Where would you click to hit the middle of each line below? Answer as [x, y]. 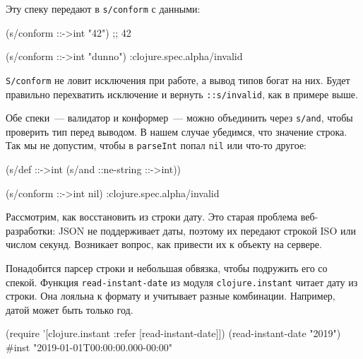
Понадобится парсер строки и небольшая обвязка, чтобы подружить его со [167, 268]
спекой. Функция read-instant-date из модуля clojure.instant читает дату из [182, 282]
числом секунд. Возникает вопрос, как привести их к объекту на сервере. [164, 244]
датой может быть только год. [70, 309]
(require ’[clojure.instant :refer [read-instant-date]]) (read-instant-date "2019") [173, 333]
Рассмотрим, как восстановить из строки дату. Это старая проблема [152, 217]
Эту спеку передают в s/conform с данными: [103, 8]
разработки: [31, 230]
